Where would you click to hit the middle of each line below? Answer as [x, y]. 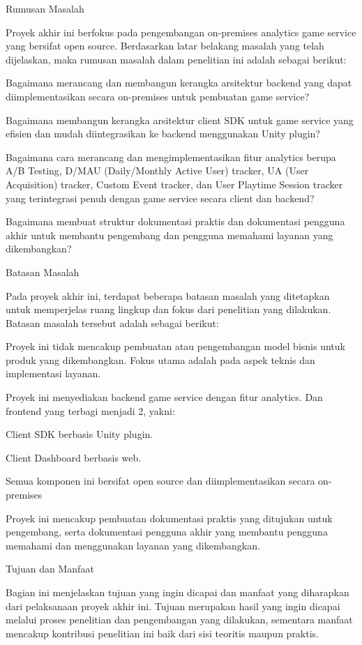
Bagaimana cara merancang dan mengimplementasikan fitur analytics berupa [171, 157]
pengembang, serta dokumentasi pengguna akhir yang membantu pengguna [167, 532]
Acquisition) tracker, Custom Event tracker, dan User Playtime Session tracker [174, 184]
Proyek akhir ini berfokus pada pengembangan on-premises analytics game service [181, 32]
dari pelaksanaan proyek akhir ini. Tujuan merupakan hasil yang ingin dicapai [173, 606]
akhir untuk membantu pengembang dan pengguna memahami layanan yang [169, 235]
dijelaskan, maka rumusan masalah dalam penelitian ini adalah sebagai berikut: [176, 59]
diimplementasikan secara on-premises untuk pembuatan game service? [158, 96]
